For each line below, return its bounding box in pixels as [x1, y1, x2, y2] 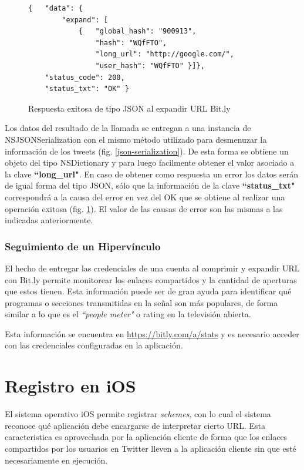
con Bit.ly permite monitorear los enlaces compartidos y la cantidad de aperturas [5, 273, 297, 286]
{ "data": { [28, 4, 83, 12]
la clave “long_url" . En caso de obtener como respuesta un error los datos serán [5, 167, 299, 180]
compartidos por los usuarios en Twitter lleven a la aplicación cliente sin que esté [5, 442, 296, 454]
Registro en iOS [5, 374, 136, 398]
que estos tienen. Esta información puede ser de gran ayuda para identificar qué [5, 285, 292, 297]
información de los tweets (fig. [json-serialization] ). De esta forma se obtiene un [5, 145, 289, 157]
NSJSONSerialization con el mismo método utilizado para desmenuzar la [5, 133, 267, 145]
